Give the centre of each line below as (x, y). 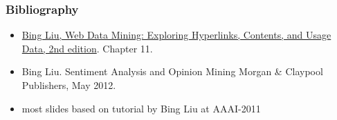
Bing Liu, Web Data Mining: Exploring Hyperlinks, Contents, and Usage (176, 35)
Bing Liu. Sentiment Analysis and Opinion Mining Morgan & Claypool (172, 71)
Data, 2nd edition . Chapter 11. (87, 48)
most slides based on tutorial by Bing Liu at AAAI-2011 (141, 108)
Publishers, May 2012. (69, 85)
